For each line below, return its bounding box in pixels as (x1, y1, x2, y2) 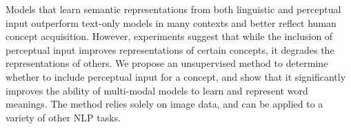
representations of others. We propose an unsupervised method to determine (6, 56, 328, 70)
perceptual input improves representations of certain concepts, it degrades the (6, 42, 334, 57)
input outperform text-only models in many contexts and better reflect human (6, 15, 337, 30)
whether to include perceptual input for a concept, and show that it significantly (6, 69, 346, 83)
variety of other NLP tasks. (6, 110, 121, 124)
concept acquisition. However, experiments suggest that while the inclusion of (6, 29, 333, 43)
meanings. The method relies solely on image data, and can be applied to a (6, 97, 323, 111)
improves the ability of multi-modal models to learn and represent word (6, 83, 308, 97)
